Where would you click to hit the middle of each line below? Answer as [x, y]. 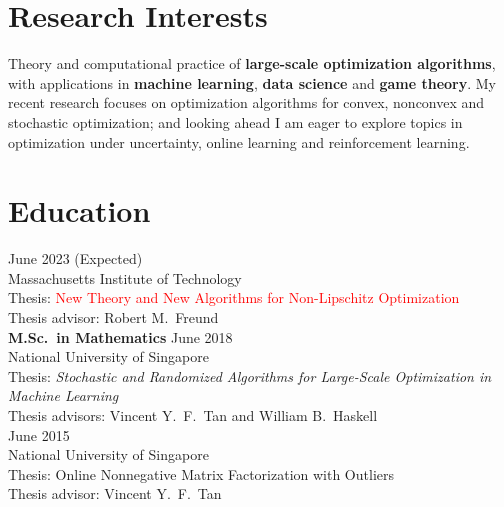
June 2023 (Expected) [75, 258]
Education [79, 210]
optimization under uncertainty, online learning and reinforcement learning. [239, 141]
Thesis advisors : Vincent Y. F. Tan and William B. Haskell [193, 414]
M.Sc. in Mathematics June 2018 [120, 336]
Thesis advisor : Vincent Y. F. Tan [115, 493]
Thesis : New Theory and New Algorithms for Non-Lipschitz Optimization [234, 297]
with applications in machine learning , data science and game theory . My [252, 82]
